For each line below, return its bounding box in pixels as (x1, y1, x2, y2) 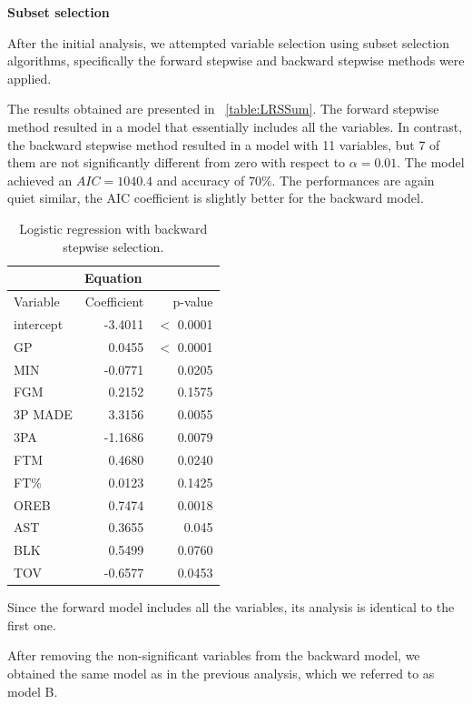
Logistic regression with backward (19, 218, 208, 237)
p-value (172, 291, 213, 310)
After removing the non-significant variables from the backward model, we (7, 646, 420, 665)
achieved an (7, 170, 73, 189)
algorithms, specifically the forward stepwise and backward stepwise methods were (7, 51, 465, 70)
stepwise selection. (63, 236, 164, 256)
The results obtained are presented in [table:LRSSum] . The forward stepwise (7, 99, 439, 118)
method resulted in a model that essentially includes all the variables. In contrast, (7, 116, 463, 136)
